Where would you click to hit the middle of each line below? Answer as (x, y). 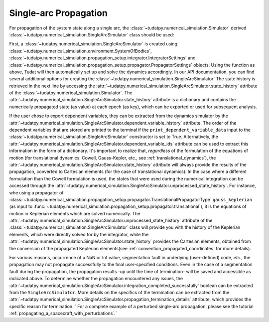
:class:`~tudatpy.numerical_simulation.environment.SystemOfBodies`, (80, 51)
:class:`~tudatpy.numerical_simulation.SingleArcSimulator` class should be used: (92, 34)
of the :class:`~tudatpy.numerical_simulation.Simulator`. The (71, 93)
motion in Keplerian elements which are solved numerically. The (75, 213)
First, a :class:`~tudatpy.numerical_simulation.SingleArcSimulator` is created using (93, 44)
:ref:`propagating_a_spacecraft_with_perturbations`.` (63, 314)
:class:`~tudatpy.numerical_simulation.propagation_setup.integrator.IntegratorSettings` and (103, 58)
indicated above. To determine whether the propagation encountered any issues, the (96, 279)
